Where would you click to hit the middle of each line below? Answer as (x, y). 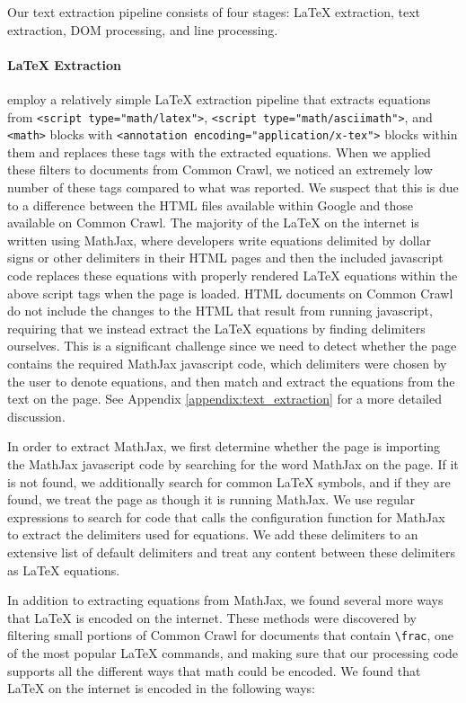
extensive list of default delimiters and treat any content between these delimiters (232, 552)
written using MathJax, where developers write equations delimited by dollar (219, 240)
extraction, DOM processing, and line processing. (143, 29)
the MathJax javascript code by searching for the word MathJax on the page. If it (233, 463)
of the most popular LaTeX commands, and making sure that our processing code (233, 652)
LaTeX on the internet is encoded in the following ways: (161, 688)
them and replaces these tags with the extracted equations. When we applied (219, 151)
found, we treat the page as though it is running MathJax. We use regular (211, 499)
